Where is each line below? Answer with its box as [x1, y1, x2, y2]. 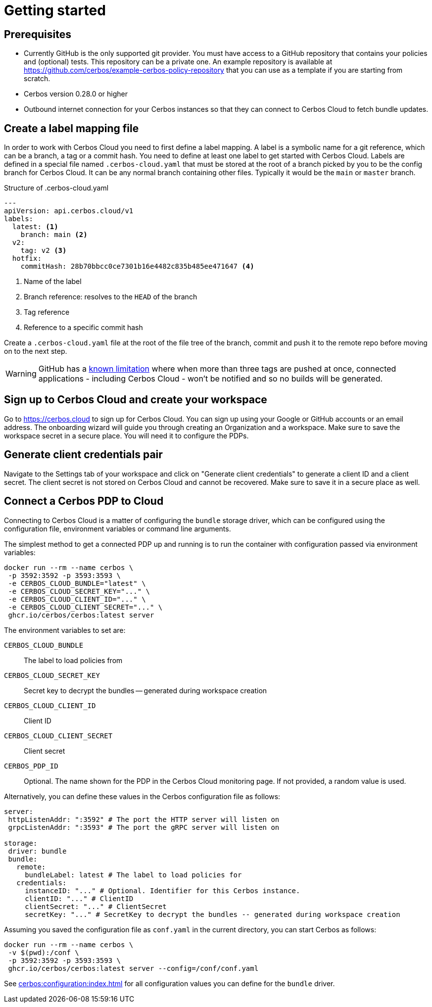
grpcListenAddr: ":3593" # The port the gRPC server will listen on [8, 823, 280, 831]
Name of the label [24, 277, 82, 286]
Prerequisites [4, 28, 71, 41]
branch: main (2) [20, 231, 88, 239]
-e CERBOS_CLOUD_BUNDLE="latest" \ [8, 579, 146, 587]
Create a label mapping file [4, 122, 139, 135]
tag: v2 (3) [20, 246, 67, 255]
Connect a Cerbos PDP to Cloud [4, 495, 164, 508]
